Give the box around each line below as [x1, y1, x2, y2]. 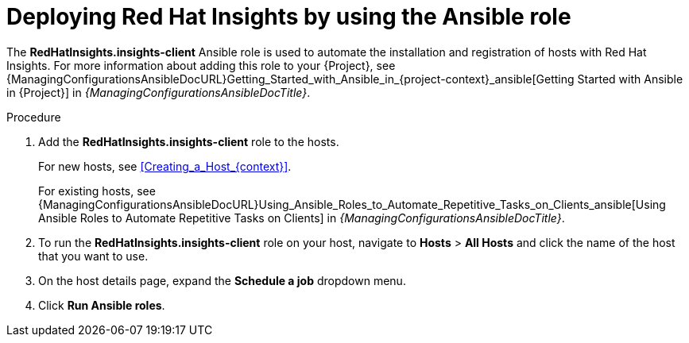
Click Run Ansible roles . [38, 298, 165, 312]
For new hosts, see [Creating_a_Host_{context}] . [38, 159, 292, 173]
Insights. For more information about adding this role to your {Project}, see [6, 58, 396, 72]
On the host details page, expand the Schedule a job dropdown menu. [38, 273, 406, 287]
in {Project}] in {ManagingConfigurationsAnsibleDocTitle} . [6, 85, 311, 99]
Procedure [6, 110, 61, 124]
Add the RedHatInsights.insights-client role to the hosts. [38, 134, 339, 148]
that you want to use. [38, 249, 149, 263]
